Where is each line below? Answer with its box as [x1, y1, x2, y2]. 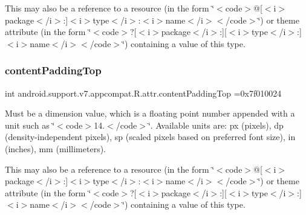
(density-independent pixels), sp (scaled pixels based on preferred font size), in [5, 130, 296, 143]
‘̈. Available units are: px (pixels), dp [148, 118, 284, 131]
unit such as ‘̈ [5, 118, 55, 131]
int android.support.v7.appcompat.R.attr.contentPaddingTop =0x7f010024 [5, 86, 282, 99]
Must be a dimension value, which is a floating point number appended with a [5, 107, 295, 120]
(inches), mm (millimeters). [5, 142, 106, 155]
